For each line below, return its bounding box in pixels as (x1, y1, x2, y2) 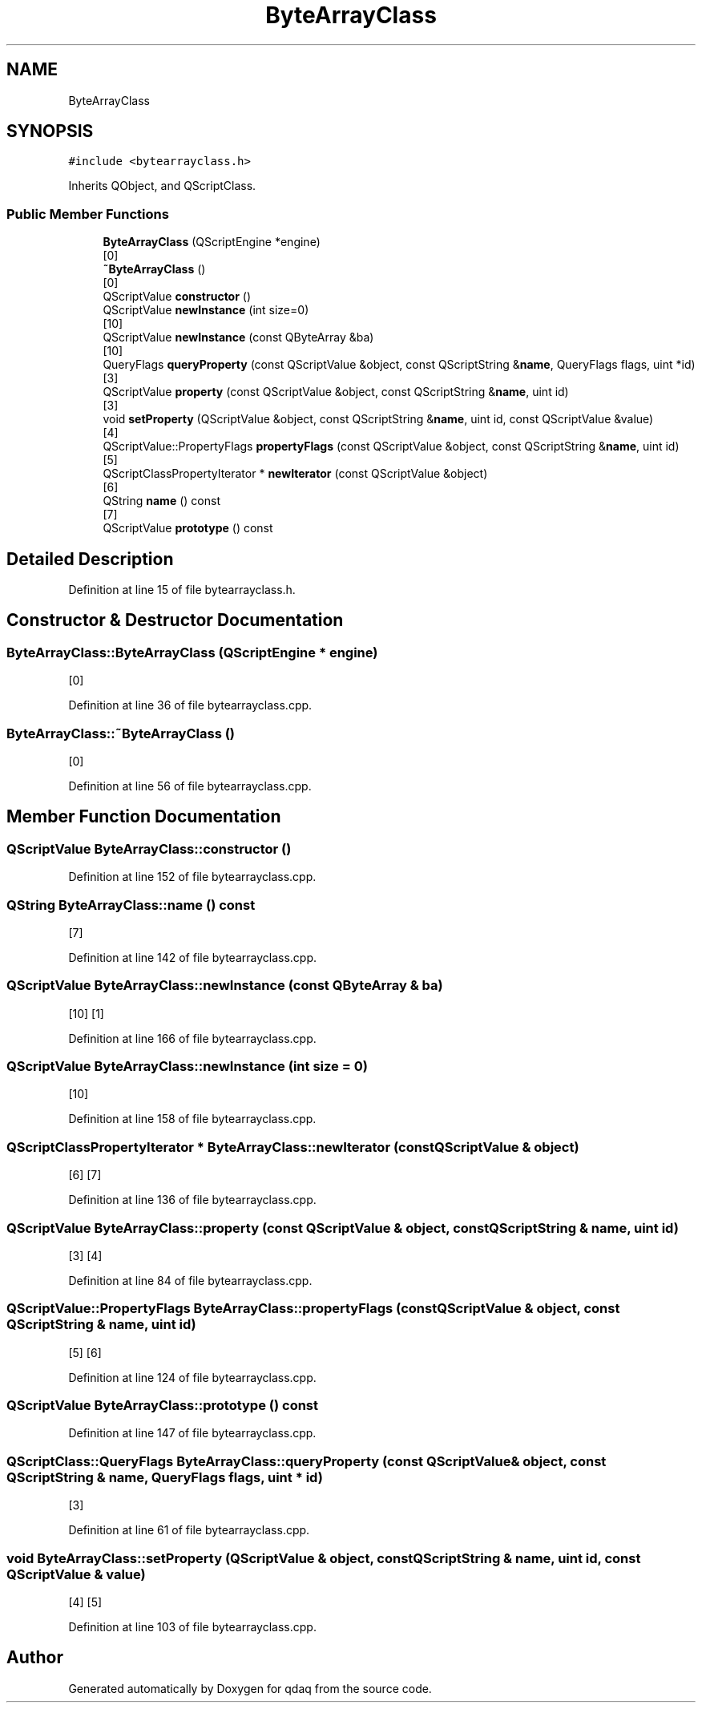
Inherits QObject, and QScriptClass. (68, 179, 256, 193)
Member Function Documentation (6, 806, 281, 827)
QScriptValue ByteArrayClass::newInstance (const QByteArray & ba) (6, 977, 443, 994)
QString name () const (103, 494, 220, 508)
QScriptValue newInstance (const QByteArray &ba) (103, 330, 374, 345)
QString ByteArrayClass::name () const (6, 896, 256, 913)
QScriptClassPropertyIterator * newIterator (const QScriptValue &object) (103, 467, 488, 481)
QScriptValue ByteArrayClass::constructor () (6, 840, 292, 857)
